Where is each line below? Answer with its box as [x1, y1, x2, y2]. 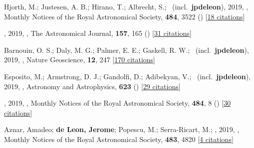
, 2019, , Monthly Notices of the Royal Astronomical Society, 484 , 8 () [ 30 [4, 98, 231, 108]
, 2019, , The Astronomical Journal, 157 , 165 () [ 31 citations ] [4, 28, 192, 38]
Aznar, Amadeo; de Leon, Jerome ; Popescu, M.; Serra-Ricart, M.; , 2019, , [4, 124, 240, 135]
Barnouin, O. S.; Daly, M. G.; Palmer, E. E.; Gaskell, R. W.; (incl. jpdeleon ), [4, 44, 249, 55]
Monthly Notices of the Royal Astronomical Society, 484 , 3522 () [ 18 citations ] [4, 11, 245, 21]
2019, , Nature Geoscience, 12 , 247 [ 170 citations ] [4, 54, 156, 65]
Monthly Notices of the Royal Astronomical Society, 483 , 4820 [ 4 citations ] [4, 134, 234, 144]
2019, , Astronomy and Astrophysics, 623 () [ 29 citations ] [4, 81, 181, 91]
